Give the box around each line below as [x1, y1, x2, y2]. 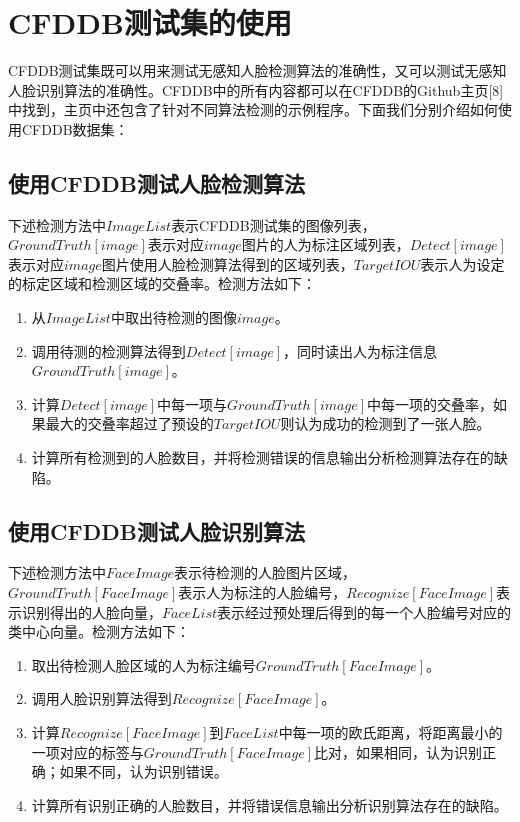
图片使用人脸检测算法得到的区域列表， [101, 253, 354, 274]
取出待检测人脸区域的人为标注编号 [31, 654, 256, 675]
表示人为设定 [420, 253, 505, 274]
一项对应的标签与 [31, 741, 144, 762]
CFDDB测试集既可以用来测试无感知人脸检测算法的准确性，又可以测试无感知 [8, 60, 507, 81]
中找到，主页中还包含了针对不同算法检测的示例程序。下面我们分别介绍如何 [8, 99, 498, 120]
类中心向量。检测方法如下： [8, 621, 190, 642]
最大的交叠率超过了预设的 [45, 413, 214, 434]
